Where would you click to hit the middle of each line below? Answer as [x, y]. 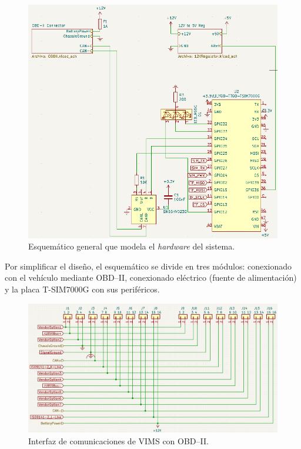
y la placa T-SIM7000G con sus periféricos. [82, 289]
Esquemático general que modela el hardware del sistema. [132, 246]
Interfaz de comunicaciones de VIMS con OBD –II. [118, 440]
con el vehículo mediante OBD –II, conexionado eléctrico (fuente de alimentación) [151, 277]
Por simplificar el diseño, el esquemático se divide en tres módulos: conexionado [148, 266]
